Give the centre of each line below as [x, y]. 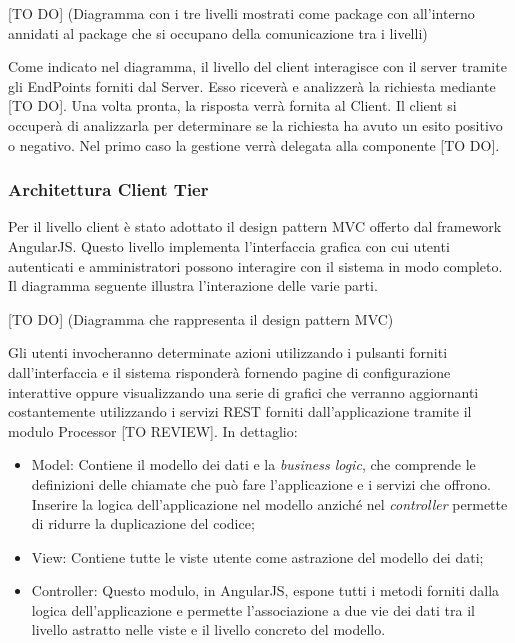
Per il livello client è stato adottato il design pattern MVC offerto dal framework [255, 226]
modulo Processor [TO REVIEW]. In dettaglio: [153, 430]
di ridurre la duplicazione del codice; [143, 523]
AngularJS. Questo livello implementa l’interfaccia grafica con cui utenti [229, 245]
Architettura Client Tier [108, 189]
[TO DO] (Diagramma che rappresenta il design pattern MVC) [201, 318]
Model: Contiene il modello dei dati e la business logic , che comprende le [253, 464]
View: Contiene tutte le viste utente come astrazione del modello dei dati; [257, 556]
